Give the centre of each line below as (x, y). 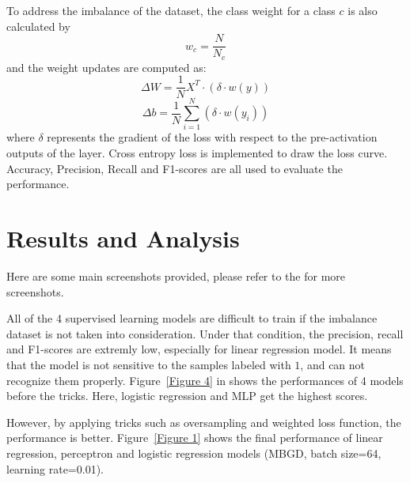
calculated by (38, 26)
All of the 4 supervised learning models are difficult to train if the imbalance (192, 318)
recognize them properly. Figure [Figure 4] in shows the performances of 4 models (205, 380)
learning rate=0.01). (55, 468)
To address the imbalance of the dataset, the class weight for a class (171, 10)
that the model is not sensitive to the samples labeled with (149, 364)
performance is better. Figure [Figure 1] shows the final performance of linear (195, 438)
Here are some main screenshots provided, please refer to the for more (176, 275)
